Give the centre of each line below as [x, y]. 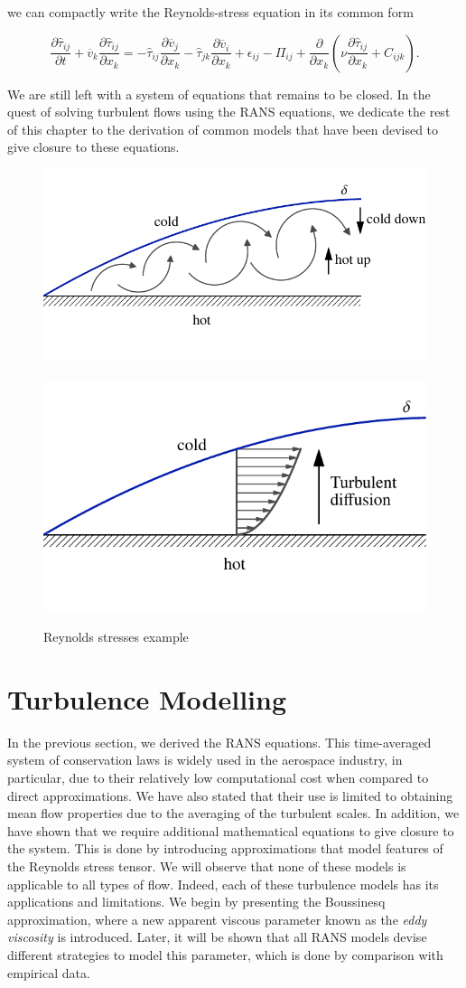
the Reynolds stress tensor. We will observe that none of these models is [207, 866]
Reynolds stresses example [116, 637]
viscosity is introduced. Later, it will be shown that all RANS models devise [217, 937]
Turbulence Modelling [147, 698]
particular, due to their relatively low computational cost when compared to [218, 778]
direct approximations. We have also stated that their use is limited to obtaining [230, 795]
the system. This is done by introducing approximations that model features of [225, 848]
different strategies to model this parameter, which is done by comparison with [225, 954]
